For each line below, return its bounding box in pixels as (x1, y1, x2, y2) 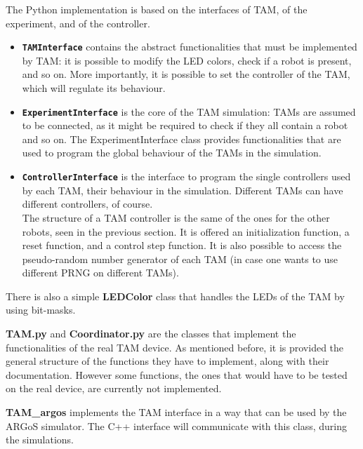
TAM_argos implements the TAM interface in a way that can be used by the (6, 405, 347, 420)
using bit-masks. (6, 302, 76, 317)
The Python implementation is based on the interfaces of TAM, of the (6, 2, 308, 16)
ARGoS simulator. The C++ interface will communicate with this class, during (6, 418, 348, 433)
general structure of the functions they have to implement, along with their (6, 354, 329, 368)
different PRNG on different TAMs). (22, 265, 179, 280)
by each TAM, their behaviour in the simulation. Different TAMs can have (22, 182, 343, 197)
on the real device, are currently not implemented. (6, 381, 222, 396)
